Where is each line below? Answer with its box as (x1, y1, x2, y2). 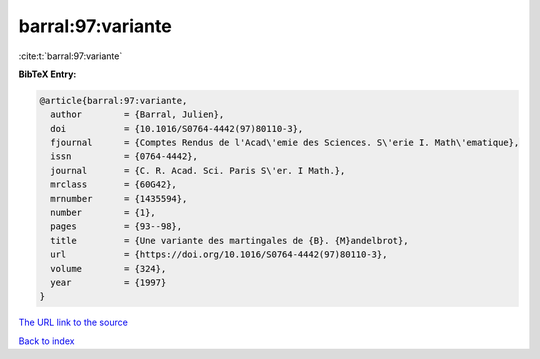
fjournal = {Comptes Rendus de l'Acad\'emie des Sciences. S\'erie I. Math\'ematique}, (50, 137, 520, 149)
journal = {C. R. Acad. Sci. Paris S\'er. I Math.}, (50, 165, 346, 176)
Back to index (18, 335, 75, 347)
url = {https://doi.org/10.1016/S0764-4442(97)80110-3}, (50, 249, 388, 260)
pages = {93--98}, (50, 221, 183, 232)
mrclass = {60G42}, (50, 179, 177, 190)
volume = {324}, (50, 263, 167, 274)
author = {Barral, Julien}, (50, 109, 225, 120)
